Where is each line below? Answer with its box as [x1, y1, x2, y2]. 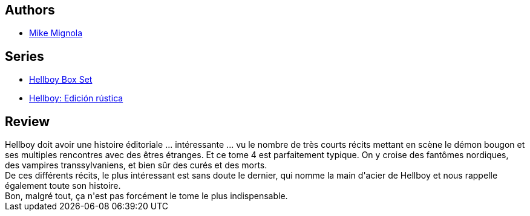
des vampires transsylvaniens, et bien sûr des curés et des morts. [5, 160, 267, 171]
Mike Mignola [29, 28, 83, 39]
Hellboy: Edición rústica [29, 93, 123, 104]
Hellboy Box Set [29, 74, 93, 85]
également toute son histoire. [5, 180, 121, 191]
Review [5, 113, 50, 129]
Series [5, 48, 44, 64]
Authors [5, 2, 55, 17]
